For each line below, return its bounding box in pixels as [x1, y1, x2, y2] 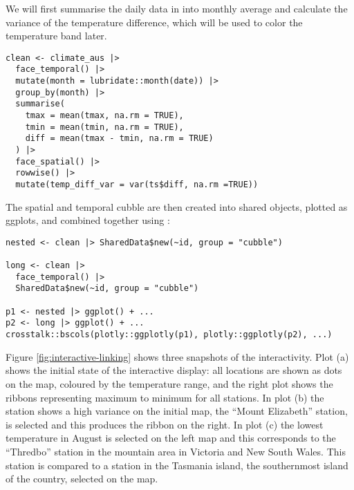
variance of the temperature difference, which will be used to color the [6, 15, 303, 29]
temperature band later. [6, 28, 107, 43]
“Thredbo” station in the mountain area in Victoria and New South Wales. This [6, 444, 346, 458]
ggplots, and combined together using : [6, 213, 170, 227]
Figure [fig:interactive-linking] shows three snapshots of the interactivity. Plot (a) [6, 349, 349, 364]
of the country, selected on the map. [6, 471, 158, 486]
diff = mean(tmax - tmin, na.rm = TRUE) [25, 133, 214, 144]
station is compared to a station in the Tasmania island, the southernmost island [6, 458, 348, 472]
